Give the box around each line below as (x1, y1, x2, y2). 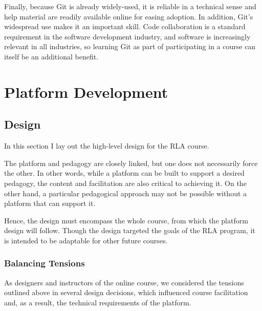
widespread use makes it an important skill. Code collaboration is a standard (4, 21, 246, 32)
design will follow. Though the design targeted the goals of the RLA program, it (4, 225, 255, 236)
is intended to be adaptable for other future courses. (4, 235, 168, 245)
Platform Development (4, 81, 168, 102)
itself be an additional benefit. (4, 51, 99, 61)
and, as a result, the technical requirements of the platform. (4, 297, 191, 307)
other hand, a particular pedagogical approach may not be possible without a (4, 188, 247, 198)
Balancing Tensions (4, 257, 85, 269)
